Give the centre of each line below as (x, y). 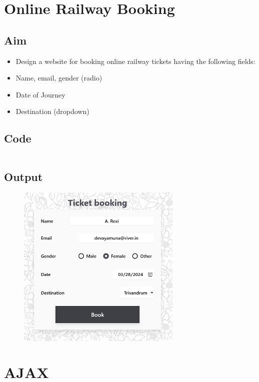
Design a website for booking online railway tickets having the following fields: (135, 61)
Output (23, 176)
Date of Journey (40, 94)
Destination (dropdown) (52, 111)
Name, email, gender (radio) (59, 78)
